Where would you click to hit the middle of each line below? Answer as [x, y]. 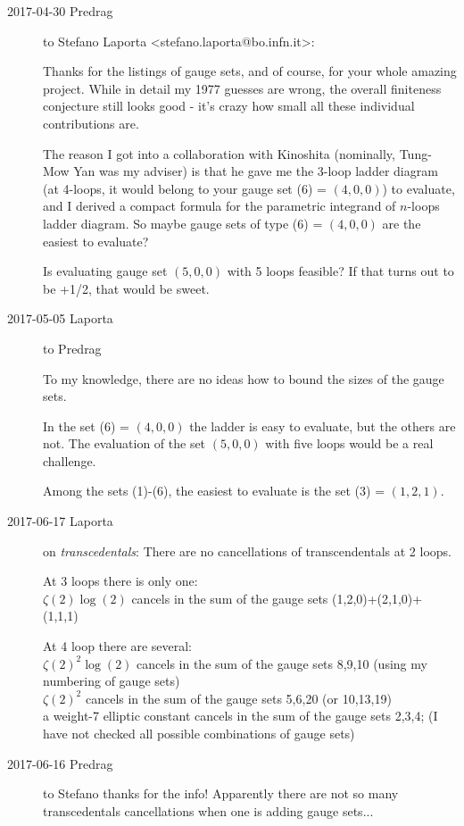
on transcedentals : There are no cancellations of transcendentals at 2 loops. [247, 551]
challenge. [70, 460]
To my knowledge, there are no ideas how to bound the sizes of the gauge [244, 378]
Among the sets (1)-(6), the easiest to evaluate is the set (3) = [214, 491]
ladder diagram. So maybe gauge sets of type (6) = [183, 223]
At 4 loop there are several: [118, 646]
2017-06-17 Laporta [60, 521]
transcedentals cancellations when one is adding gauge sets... [208, 810]
